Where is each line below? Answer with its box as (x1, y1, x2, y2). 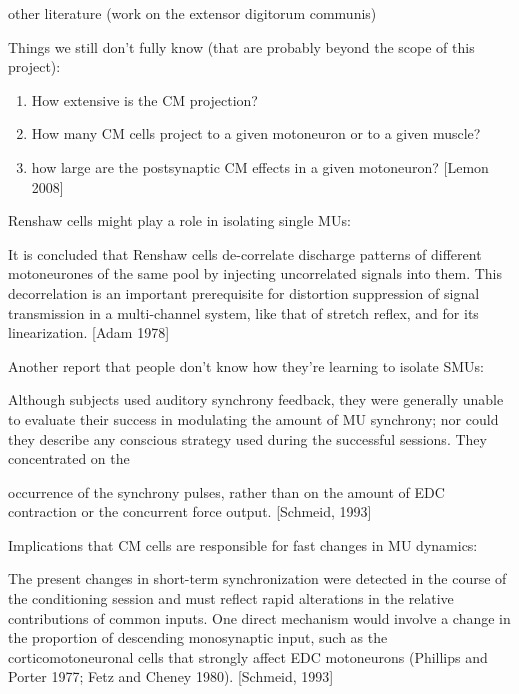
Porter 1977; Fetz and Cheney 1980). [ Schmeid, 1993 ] (8, 666, 334, 687)
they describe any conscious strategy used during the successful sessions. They (8, 428, 487, 449)
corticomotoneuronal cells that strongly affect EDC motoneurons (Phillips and (8, 646, 488, 667)
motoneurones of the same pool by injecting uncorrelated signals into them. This (8, 263, 503, 284)
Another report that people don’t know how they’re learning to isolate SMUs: (8, 355, 484, 376)
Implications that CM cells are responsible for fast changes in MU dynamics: (8, 534, 478, 555)
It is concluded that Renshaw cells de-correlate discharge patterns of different (8, 243, 482, 264)
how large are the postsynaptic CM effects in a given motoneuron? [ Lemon (31, 156, 489, 177)
